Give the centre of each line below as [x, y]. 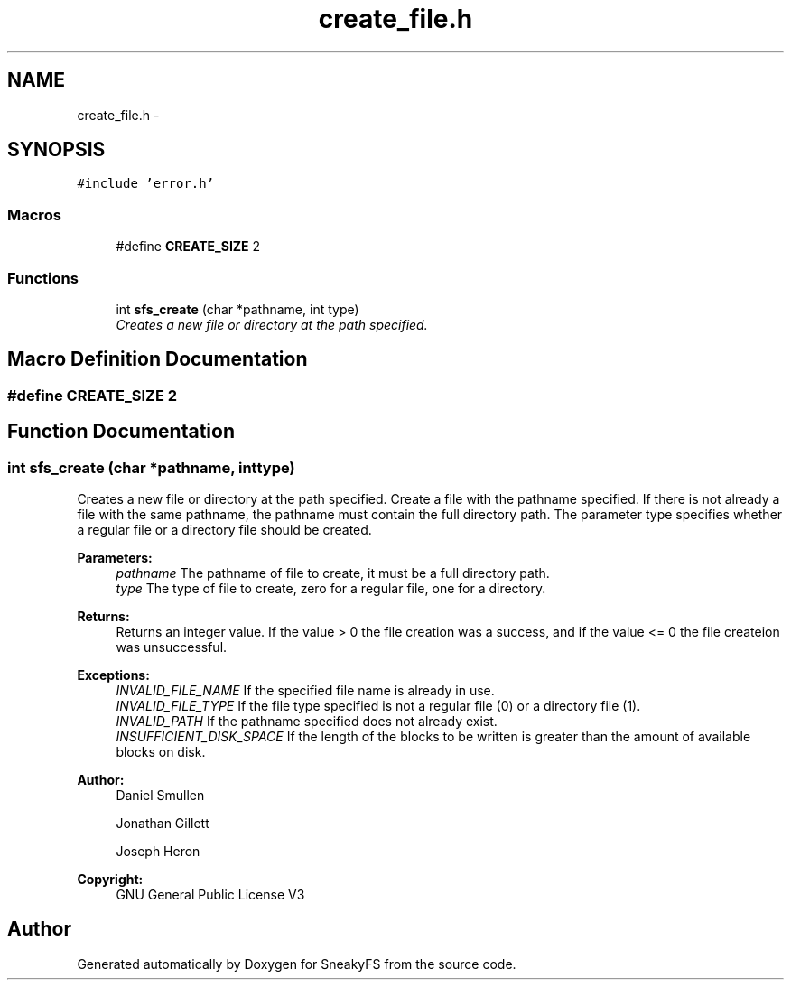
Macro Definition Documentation [158, 359]
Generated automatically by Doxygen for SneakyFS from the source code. [297, 964]
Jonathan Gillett [163, 823]
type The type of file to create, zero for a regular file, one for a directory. [331, 588]
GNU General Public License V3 [210, 894]
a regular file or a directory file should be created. [224, 530]
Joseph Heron [158, 851]
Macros [34, 214]
